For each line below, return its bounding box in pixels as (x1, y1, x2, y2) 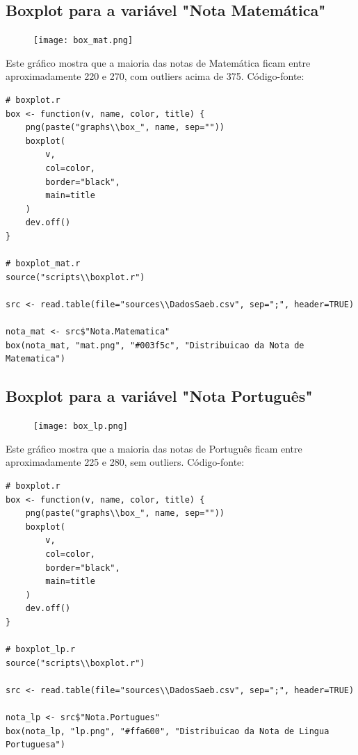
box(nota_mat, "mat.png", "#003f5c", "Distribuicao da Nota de (6, 340, 304, 350)
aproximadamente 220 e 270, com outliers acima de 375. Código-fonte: (6, 69, 304, 83)
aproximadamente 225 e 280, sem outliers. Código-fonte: (6, 455, 245, 469)
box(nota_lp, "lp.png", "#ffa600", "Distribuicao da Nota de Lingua (6, 726, 329, 736)
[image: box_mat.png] (33, 35, 133, 46)
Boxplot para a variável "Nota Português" (6, 385, 313, 407)
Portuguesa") (6, 740, 65, 750)
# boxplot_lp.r (6, 644, 76, 655)
